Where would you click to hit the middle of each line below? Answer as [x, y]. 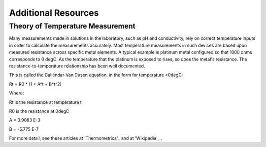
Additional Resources [54, 13]
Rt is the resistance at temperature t [46, 102]
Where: [17, 93]
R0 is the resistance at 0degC [39, 111]
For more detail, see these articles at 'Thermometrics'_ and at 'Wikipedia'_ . [85, 138]
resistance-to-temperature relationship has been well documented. [77, 66]
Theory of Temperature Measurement [72, 26]
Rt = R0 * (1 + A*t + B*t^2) [35, 84]
